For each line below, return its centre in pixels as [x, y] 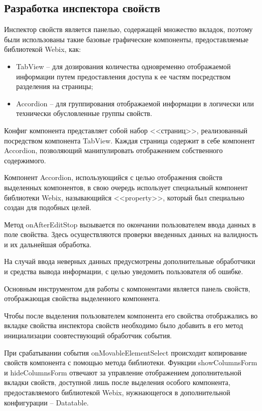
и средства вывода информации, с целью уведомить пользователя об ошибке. [124, 271]
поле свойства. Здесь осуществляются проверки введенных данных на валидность [131, 234]
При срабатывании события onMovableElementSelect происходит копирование [126, 352]
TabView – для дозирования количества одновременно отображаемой [123, 66]
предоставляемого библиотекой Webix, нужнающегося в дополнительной [117, 392]
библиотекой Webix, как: [42, 49]
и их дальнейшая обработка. [48, 244]
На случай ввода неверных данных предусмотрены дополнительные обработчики [130, 261]
